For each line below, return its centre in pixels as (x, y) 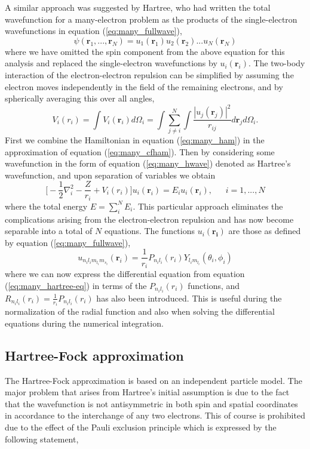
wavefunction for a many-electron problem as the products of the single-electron (151, 19)
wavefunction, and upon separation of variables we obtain (110, 175)
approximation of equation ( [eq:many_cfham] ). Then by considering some (140, 151)
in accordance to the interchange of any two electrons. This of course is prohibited (155, 415)
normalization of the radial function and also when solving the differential (140, 311)
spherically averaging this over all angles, (80, 98)
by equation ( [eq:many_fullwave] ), (68, 242)
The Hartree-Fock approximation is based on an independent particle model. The (154, 380)
